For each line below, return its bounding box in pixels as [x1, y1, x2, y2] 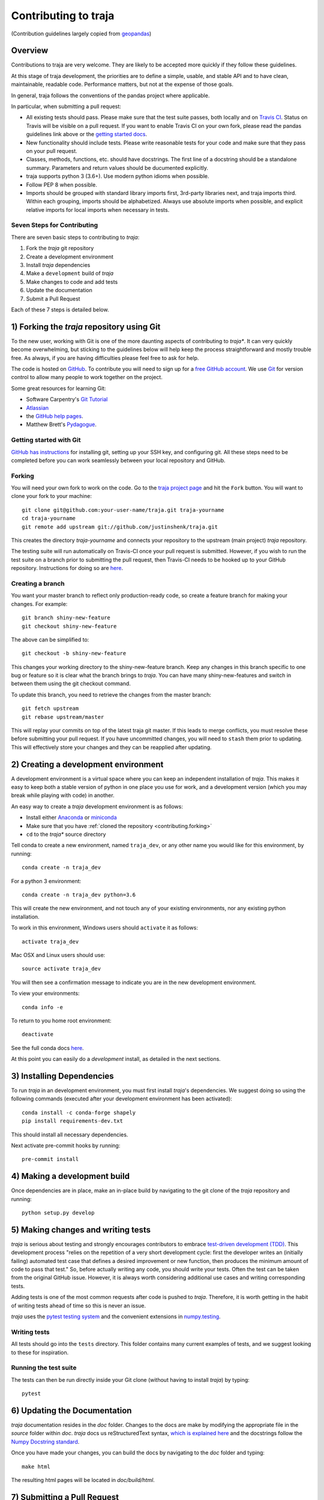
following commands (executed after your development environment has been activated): [11, 1095, 232, 1102]
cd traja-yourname [22, 515, 76, 522]
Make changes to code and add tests [26, 278, 118, 285]
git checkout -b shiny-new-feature [22, 650, 127, 657]
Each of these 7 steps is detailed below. [11, 306, 109, 313]
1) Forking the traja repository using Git [11, 322, 161, 332]
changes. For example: [11, 600, 68, 607]
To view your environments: [11, 990, 80, 997]
